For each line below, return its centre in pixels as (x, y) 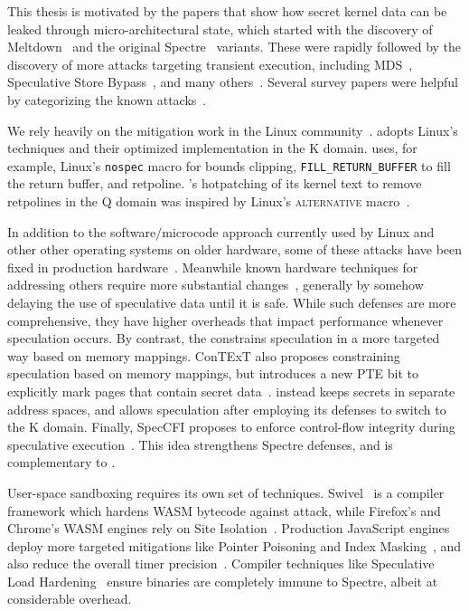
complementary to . (61, 462)
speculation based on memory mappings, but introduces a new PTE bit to (213, 373)
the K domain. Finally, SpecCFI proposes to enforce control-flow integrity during (231, 427)
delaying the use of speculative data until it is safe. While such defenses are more (232, 302)
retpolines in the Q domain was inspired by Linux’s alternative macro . (209, 201)
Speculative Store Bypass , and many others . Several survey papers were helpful (233, 82)
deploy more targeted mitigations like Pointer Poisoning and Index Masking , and (234, 545)
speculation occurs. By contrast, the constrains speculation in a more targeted (224, 338)
